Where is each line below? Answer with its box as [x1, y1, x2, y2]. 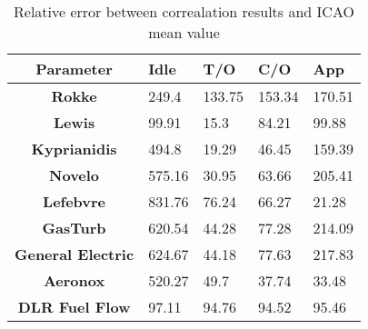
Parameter [35, 58, 113, 79]
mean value [148, 22, 220, 43]
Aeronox [43, 270, 105, 291]
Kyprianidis [31, 138, 117, 159]
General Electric [15, 244, 134, 264]
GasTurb [42, 217, 106, 238]
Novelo [49, 164, 100, 185]
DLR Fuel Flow [17, 296, 131, 317]
